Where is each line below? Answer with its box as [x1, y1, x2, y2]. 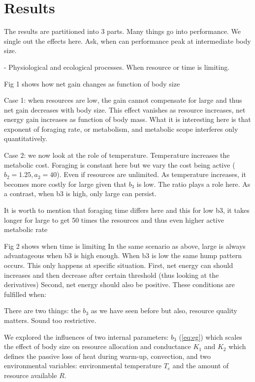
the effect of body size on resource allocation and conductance [4, 341, 191, 352]
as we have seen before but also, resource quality [91, 305, 237, 316]
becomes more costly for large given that [4, 178, 127, 189]
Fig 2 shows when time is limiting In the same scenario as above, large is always [4, 240, 246, 251]
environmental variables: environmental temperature [4, 360, 161, 371]
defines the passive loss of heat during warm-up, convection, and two [4, 351, 211, 361]
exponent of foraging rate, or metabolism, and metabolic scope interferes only [4, 123, 238, 134]
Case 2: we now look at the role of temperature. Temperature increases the [4, 150, 230, 160]
